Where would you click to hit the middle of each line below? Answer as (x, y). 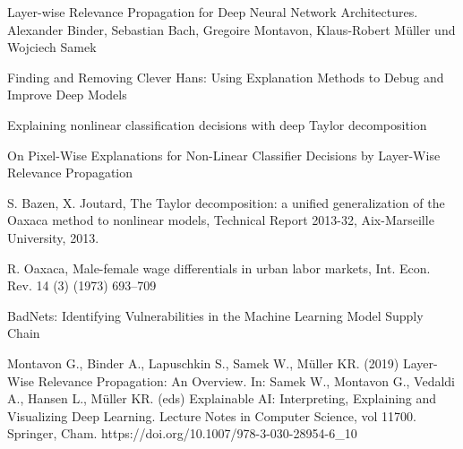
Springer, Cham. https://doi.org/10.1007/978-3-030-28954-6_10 (182, 433)
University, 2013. (53, 237)
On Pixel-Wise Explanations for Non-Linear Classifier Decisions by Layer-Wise (224, 155)
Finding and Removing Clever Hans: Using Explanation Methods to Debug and (226, 77)
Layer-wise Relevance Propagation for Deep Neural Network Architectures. (213, 12)
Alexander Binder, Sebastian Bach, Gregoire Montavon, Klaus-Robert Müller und (231, 29)
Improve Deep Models (67, 95)
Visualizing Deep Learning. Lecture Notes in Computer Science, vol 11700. (212, 415)
